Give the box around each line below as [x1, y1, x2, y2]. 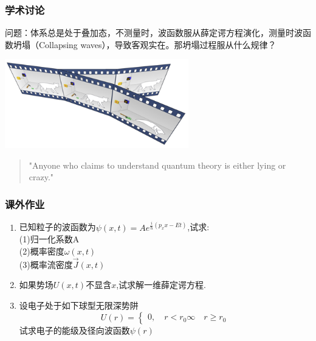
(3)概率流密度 [19, 258, 73, 270]
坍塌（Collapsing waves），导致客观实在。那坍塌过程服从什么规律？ [13, 38, 276, 51]
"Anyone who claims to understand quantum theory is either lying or [29, 158, 286, 171]
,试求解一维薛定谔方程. [116, 278, 206, 291]
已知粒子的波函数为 [19, 220, 96, 233]
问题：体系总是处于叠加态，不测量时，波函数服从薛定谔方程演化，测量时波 [5, 26, 303, 39]
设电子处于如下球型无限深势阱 [19, 298, 139, 311]
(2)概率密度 [19, 244, 64, 257]
